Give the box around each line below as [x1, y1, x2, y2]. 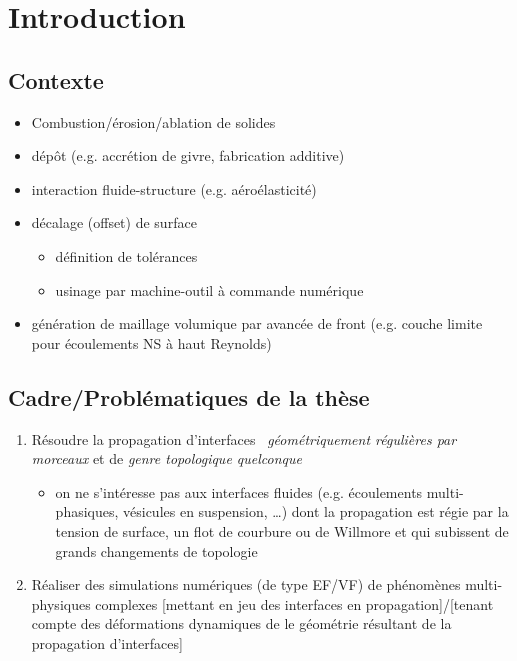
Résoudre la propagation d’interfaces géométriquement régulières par [31, 428, 457, 449]
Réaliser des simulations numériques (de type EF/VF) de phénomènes [31, 574, 461, 595]
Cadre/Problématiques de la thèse [8, 381, 370, 412]
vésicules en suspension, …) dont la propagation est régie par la [123, 501, 509, 522]
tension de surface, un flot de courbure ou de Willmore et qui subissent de [55, 520, 509, 541]
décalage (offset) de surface [31, 212, 197, 233]
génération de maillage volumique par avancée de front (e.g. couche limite [31, 313, 483, 334]
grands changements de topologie [55, 540, 258, 561]
